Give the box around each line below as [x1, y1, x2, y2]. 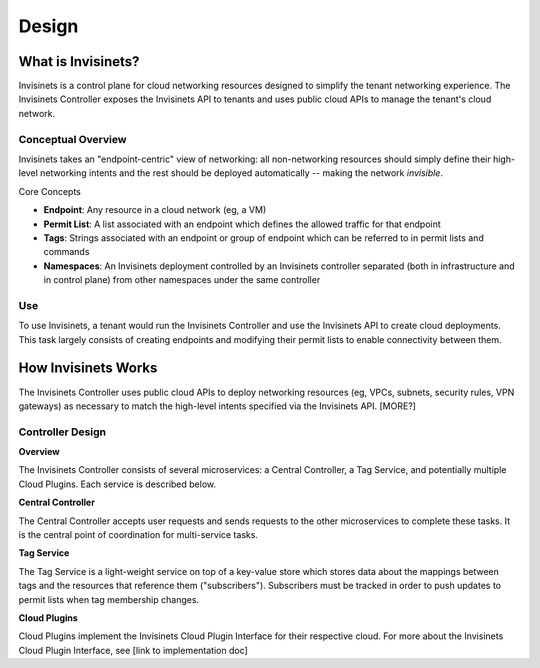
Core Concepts [18, 185, 82, 197]
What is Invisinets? [18, 53, 140, 70]
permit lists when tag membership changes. [18, 593, 200, 605]
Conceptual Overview [18, 132, 127, 146]
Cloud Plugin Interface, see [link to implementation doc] [18, 644, 249, 656]
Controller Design [18, 425, 107, 439]
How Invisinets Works [18, 360, 158, 377]
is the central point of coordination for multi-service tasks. [18, 529, 259, 541]
